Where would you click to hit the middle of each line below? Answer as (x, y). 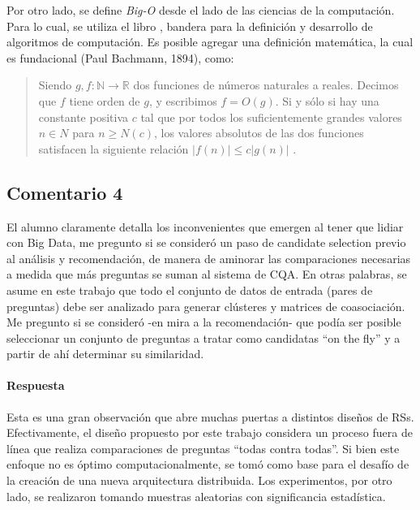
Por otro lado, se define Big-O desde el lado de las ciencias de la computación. (201, 10)
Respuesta (36, 385)
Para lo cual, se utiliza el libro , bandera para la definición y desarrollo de (190, 26)
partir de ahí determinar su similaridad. (105, 354)
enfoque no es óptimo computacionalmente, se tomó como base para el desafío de (208, 464)
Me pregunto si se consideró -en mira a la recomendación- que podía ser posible (204, 322)
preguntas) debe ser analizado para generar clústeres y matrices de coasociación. (206, 306)
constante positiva (84, 117)
